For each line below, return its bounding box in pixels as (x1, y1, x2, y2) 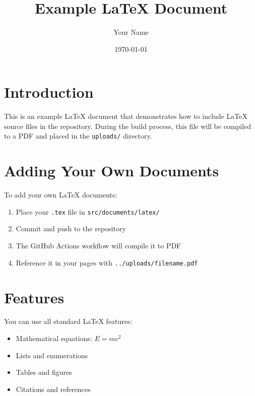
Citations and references (16, 383, 91, 394)
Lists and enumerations (16, 350, 88, 360)
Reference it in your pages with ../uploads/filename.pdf (16, 257, 198, 268)
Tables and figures (16, 367, 72, 377)
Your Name (113, 27, 149, 37)
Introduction (4, 82, 94, 102)
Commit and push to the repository (16, 223, 126, 234)
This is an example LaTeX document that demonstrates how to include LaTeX (4, 111, 247, 121)
